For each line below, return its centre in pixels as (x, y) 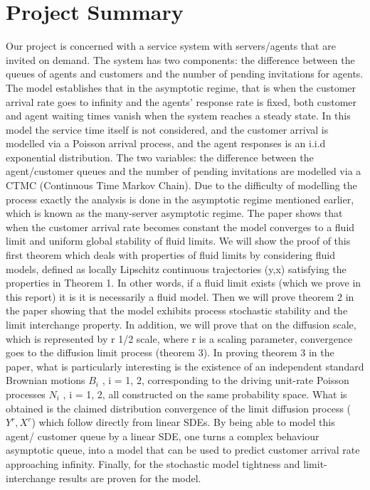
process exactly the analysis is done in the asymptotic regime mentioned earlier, (180, 199)
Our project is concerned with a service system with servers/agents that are (171, 46)
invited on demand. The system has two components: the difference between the (180, 59)
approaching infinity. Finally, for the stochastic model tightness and (153, 463)
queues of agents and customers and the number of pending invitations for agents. (185, 74)
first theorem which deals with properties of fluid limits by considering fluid (171, 255)
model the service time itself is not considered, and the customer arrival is (167, 129)
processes (26, 394)
